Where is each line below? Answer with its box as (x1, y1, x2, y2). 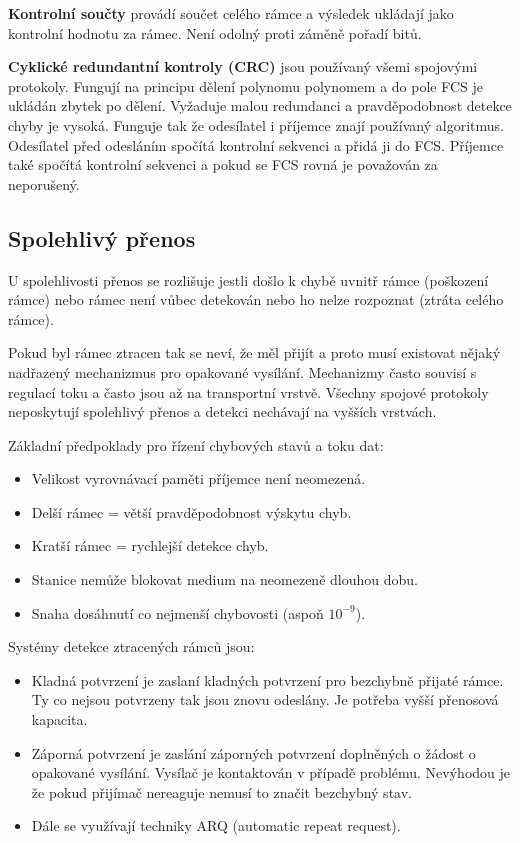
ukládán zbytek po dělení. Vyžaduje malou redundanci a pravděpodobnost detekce (8, 95, 512, 116)
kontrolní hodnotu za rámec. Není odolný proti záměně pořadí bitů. (8, 22, 422, 43)
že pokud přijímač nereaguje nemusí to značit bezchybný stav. (31, 781, 412, 802)
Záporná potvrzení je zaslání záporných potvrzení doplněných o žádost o (31, 742, 476, 763)
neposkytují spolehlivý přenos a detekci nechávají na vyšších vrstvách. (8, 401, 437, 422)
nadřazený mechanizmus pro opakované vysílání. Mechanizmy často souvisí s (8, 361, 477, 382)
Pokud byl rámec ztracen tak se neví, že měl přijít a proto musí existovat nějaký (8, 342, 501, 363)
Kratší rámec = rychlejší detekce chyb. (31, 535, 269, 556)
